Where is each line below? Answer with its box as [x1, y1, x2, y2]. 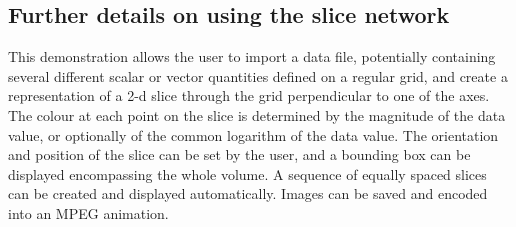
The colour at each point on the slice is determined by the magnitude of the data [8, 104, 506, 125]
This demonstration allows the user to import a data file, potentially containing [8, 46, 496, 67]
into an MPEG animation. [8, 202, 169, 223]
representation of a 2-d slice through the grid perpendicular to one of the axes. [8, 85, 490, 106]
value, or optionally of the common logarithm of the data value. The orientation [8, 124, 499, 145]
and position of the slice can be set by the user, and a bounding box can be [8, 144, 471, 165]
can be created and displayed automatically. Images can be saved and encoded [8, 183, 488, 204]
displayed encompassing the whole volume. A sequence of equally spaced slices [8, 163, 487, 184]
